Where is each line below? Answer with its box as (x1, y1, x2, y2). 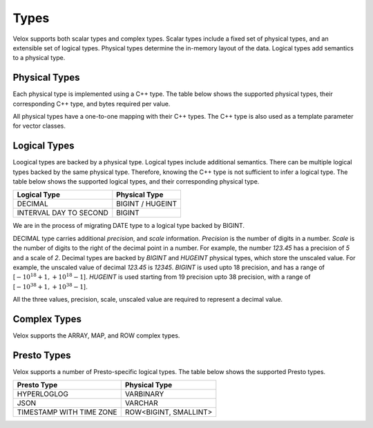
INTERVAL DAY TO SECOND (17, 208, 108, 217)
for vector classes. (12, 121, 66, 130)
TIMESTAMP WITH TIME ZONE (17, 407, 117, 417)
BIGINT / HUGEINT (116, 199, 178, 208)
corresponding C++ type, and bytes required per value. (12, 99, 171, 108)
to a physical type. (12, 54, 66, 62)
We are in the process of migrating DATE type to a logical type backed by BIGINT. (12, 222, 245, 230)
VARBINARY (124, 389, 164, 399)
